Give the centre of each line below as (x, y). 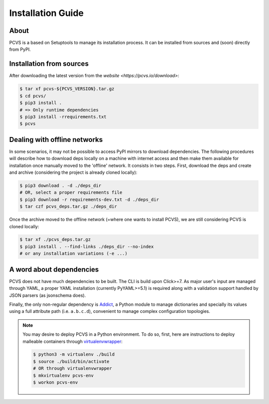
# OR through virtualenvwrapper (72, 368)
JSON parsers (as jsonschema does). (48, 295)
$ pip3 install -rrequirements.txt (63, 117)
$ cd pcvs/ (33, 96)
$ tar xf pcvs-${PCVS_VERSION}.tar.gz (67, 89)
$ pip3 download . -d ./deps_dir (61, 185)
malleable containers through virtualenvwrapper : (73, 341)
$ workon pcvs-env (56, 383)
